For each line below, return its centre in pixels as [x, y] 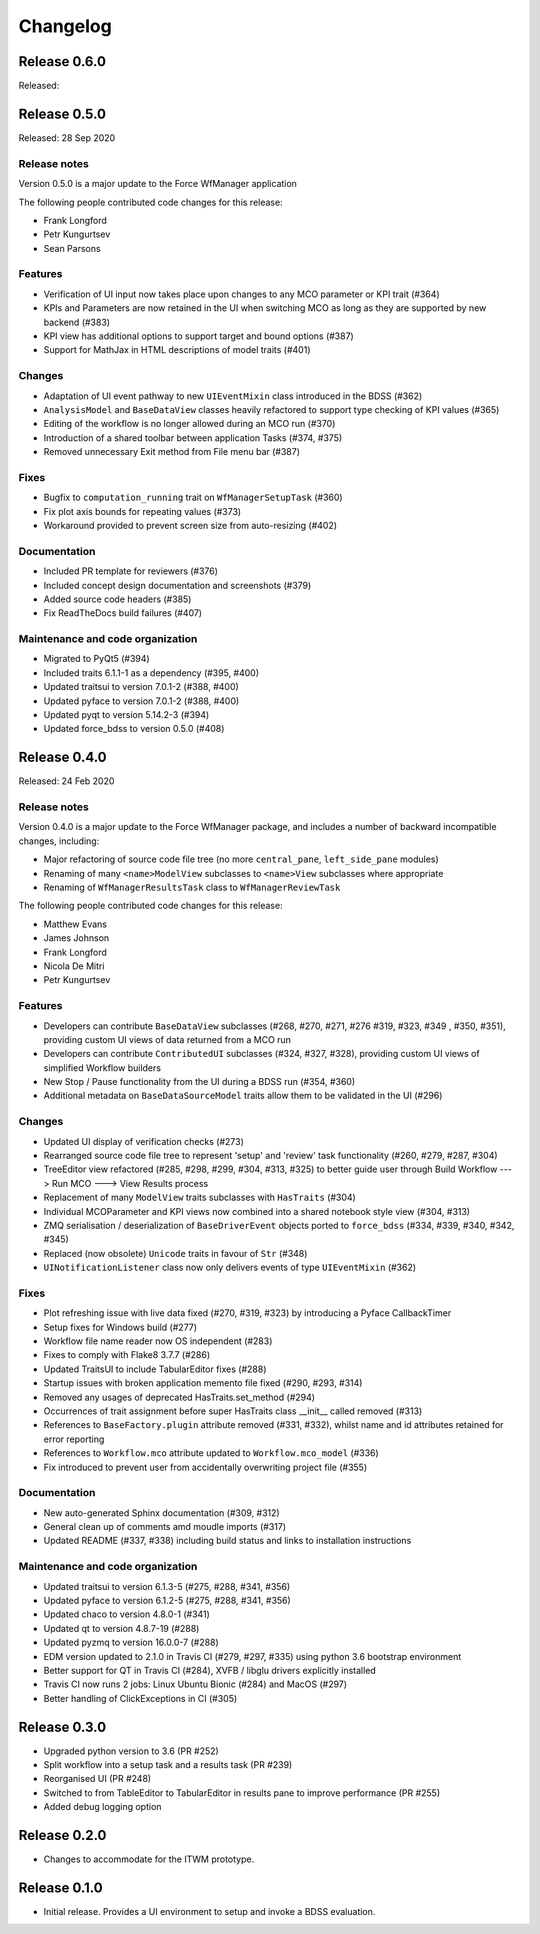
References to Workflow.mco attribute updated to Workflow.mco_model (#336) [211, 1453]
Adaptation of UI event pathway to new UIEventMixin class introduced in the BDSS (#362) [233, 396]
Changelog [65, 26]
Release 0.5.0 [62, 113]
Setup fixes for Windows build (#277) [120, 1327]
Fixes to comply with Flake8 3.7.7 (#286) [127, 1355]
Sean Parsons [72, 248]
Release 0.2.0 [62, 1835]
